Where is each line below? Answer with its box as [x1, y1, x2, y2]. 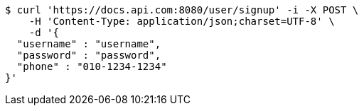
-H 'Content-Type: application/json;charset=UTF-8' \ [28, 16, 335, 27]
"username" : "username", [16, 38, 161, 49]
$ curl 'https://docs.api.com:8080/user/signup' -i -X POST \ [5, 4, 359, 16]
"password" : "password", [16, 49, 161, 61]
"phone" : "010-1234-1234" [16, 61, 167, 72]
